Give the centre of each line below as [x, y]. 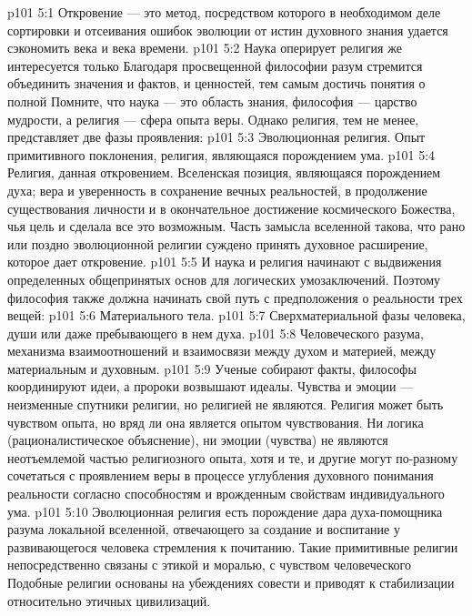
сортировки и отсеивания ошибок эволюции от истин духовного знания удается [228, 30]
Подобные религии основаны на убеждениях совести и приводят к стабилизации [231, 582]
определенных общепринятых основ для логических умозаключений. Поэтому [224, 279]
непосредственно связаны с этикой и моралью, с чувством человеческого [209, 565]
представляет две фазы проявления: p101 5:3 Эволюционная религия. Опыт [216, 137]
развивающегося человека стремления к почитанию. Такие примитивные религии [233, 546]
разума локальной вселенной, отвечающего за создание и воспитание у [204, 529]
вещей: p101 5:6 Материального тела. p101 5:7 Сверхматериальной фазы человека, [236, 315]
